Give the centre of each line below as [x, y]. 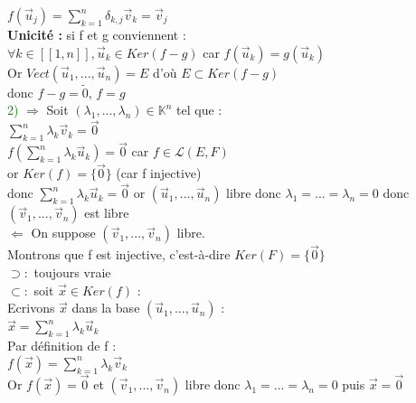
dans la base [106, 308]
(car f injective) [159, 173]
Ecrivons [31, 308]
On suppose [63, 233]
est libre [107, 213]
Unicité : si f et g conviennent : [97, 34]
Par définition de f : [62, 346]
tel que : [199, 110]
